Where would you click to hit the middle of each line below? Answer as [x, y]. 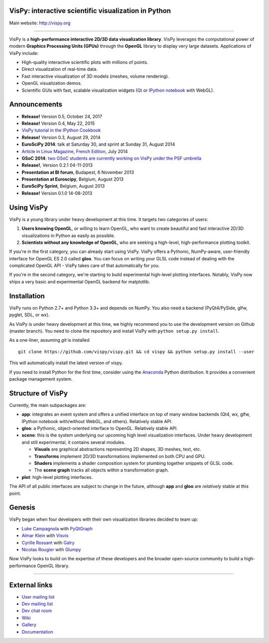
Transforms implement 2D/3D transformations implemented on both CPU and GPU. [120, 456]
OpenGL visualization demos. [52, 83]
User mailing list [38, 597]
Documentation [37, 632]
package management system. [41, 379]
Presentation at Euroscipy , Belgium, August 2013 [73, 179]
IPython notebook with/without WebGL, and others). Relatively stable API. [97, 421]
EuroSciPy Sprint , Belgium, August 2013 [63, 186]
